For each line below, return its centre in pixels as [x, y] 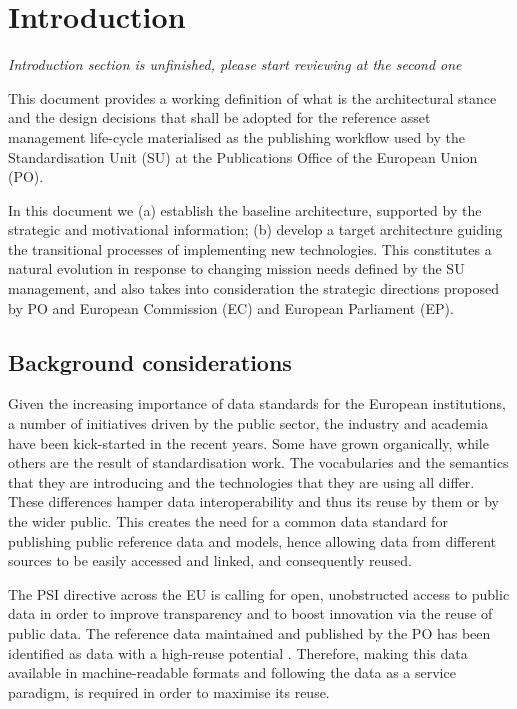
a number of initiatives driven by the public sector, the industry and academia [248, 423]
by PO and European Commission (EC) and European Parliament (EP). [231, 307]
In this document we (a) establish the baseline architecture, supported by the [245, 209]
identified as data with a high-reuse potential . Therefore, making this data [238, 652]
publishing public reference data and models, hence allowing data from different [252, 540]
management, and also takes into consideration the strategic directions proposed [253, 288]
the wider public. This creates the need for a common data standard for [228, 521]
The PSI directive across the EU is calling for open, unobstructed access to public [259, 593]
